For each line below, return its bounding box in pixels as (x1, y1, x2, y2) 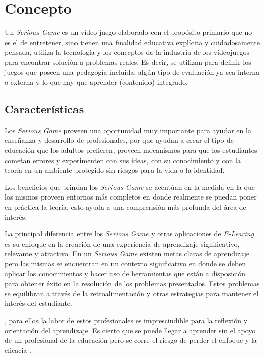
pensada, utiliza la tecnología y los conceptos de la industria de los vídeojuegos (5, 47, 250, 57)
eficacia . (5, 344, 31, 355)
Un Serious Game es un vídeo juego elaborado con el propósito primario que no (5, 27, 252, 37)
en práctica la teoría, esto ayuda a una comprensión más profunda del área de (5, 202, 246, 212)
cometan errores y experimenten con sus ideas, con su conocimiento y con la (5, 154, 241, 165)
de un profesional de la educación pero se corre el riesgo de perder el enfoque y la (5, 335, 257, 345)
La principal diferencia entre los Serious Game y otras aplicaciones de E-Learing (5, 228, 254, 239)
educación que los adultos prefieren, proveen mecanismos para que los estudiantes (5, 145, 257, 155)
